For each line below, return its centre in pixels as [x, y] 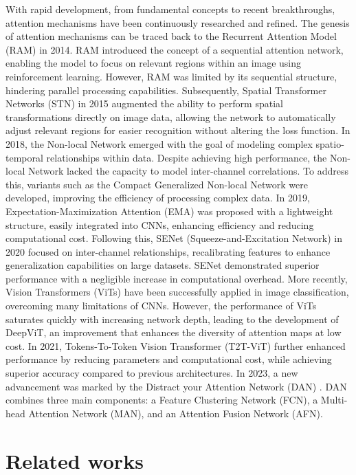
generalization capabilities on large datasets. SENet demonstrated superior [163, 265]
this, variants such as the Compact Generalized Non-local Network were [157, 184]
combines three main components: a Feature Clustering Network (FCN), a [162, 400]
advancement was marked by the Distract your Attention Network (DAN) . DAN [176, 386]
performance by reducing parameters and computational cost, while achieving [169, 359]
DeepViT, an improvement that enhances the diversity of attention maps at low [174, 332]
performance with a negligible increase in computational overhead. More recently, [177, 278]
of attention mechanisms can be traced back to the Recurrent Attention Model [171, 36]
